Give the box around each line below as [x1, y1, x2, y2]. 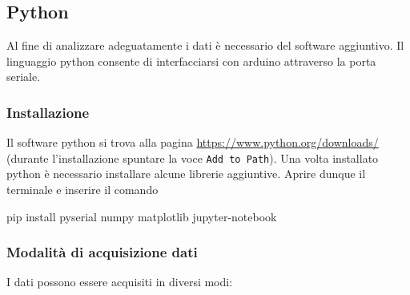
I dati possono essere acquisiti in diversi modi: [6, 273, 233, 290]
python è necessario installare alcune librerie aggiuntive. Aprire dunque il [6, 165, 366, 182]
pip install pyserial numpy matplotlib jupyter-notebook [6, 208, 277, 224]
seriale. [6, 68, 41, 85]
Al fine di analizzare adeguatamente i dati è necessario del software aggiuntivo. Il [6, 37, 404, 54]
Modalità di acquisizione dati [6, 242, 198, 262]
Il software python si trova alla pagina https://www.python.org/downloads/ [6, 134, 379, 151]
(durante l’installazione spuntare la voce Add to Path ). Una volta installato [6, 149, 379, 166]
